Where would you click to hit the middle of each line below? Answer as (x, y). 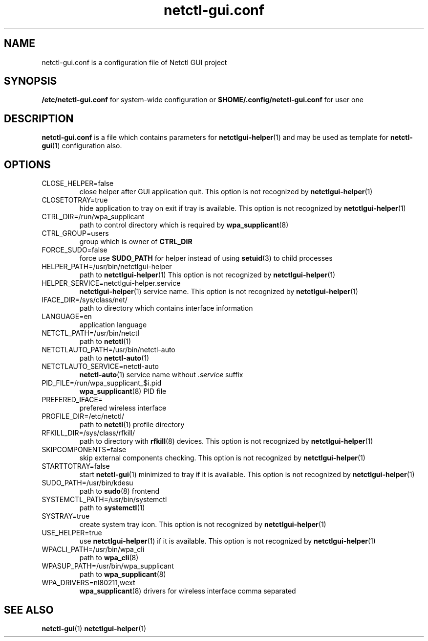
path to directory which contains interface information (166, 308)
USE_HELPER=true (72, 533)
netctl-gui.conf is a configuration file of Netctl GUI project (134, 62)
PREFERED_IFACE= (72, 400)
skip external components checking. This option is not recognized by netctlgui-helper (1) (222, 458)
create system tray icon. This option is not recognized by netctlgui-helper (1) (203, 525)
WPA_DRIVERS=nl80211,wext (88, 583)
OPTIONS (27, 164)
